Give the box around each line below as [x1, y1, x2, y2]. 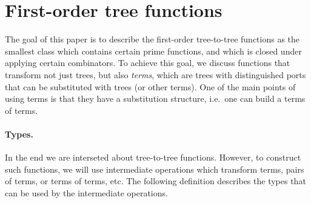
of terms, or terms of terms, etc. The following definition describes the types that [5, 175, 306, 187]
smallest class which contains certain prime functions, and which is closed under [5, 44, 302, 57]
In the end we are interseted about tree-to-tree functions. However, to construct [5, 151, 301, 164]
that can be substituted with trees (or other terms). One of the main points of [5, 80, 296, 93]
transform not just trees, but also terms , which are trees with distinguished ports [5, 68, 306, 81]
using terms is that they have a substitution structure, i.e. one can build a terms [5, 92, 306, 105]
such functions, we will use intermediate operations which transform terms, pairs [5, 162, 304, 175]
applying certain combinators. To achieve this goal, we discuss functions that [5, 56, 290, 69]
